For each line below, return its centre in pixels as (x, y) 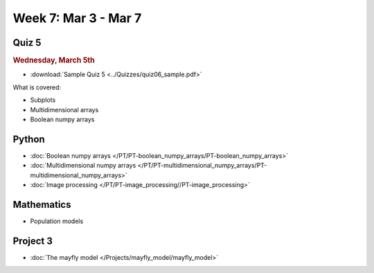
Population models (57, 221)
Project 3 (33, 241)
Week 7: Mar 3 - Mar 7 (77, 18)
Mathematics (42, 204)
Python (29, 139)
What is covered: (37, 87)
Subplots (43, 100)
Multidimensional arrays (64, 109)
